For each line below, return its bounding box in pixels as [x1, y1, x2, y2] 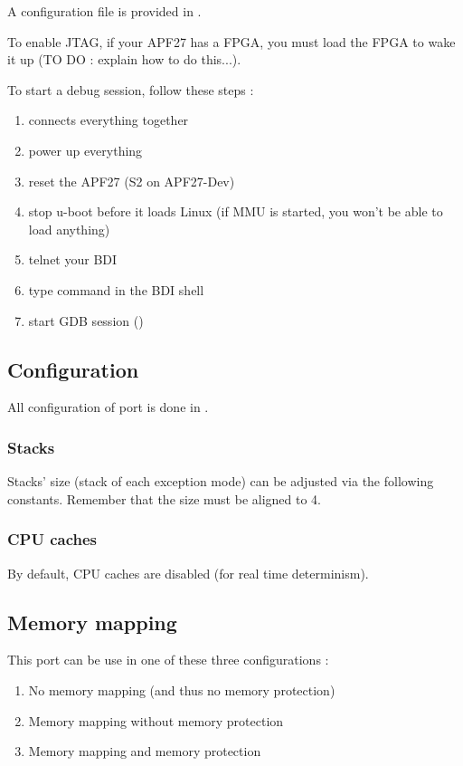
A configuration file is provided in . [7, 2, 202, 20]
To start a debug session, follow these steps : [7, 80, 254, 99]
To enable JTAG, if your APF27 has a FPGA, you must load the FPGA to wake [7, 32, 456, 51]
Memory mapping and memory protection [28, 742, 261, 761]
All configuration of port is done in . [7, 397, 209, 417]
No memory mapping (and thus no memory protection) [28, 680, 335, 699]
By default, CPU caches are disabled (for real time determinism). [7, 563, 369, 582]
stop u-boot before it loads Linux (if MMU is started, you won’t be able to [28, 202, 443, 221]
